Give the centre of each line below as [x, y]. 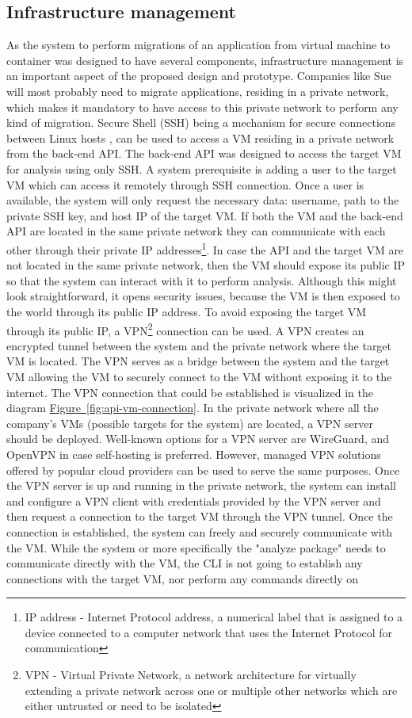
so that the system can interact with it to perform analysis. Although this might [202, 280]
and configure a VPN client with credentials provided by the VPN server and [194, 500]
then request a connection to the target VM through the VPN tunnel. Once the [200, 516]
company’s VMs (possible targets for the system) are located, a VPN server [190, 423]
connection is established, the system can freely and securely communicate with [199, 531]
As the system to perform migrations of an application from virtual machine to [198, 45]
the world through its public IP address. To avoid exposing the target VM [187, 311]
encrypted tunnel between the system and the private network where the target [199, 345]
